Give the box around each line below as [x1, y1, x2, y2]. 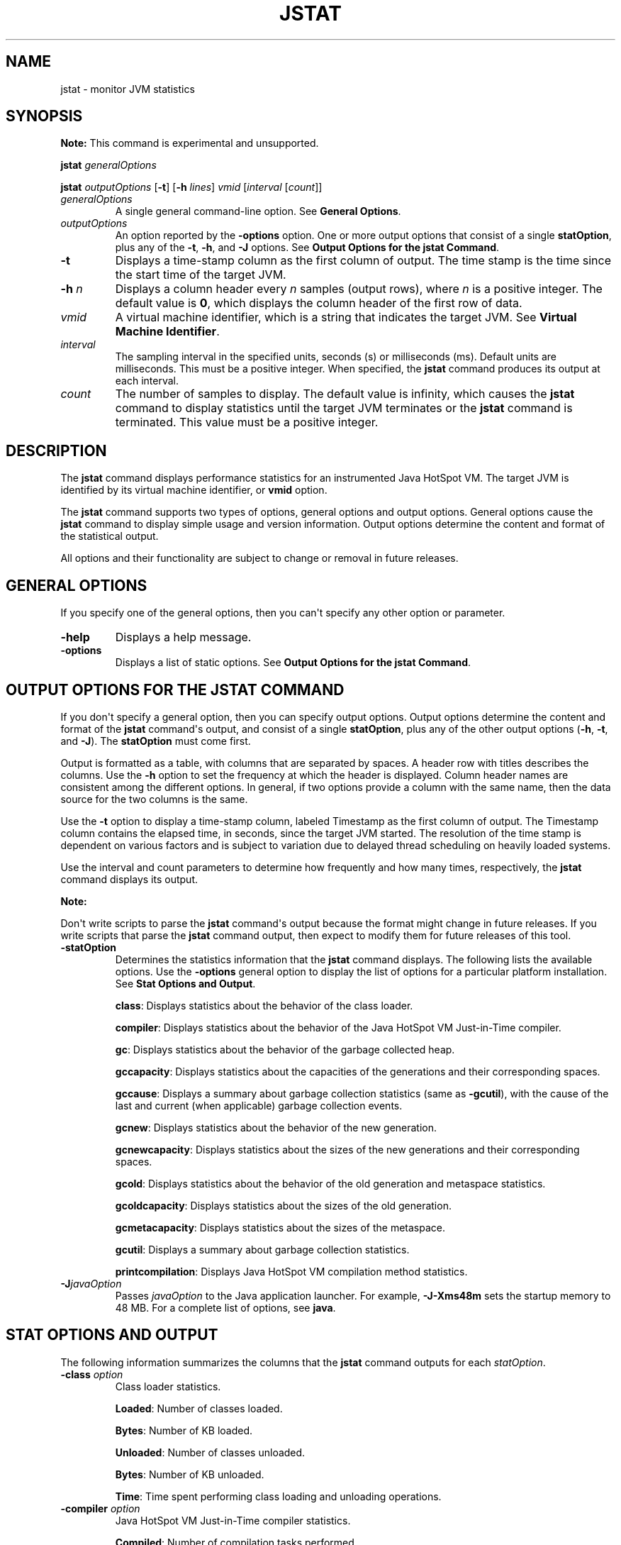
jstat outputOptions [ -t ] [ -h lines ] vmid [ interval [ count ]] [60, 181, 323, 194]
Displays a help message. [115, 630, 252, 645]
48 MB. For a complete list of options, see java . [115, 1301, 336, 1314]
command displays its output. [60, 873, 198, 885]
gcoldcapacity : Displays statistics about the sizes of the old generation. [115, 1199, 452, 1212]
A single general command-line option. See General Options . [115, 205, 401, 218]
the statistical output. [60, 530, 159, 543]
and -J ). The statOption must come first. [60, 734, 251, 747]
